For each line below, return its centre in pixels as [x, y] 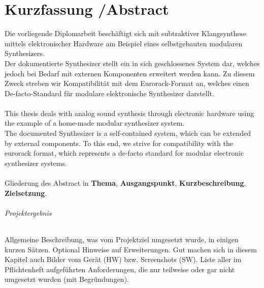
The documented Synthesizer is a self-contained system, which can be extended [128, 133]
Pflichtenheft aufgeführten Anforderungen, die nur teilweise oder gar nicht [120, 269]
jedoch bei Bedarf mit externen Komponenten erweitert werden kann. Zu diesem [130, 73]
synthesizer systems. [36, 163]
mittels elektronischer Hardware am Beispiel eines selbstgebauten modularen [124, 43]
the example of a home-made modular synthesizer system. [95, 123]
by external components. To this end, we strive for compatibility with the [119, 143]
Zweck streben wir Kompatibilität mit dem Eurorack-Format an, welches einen [127, 83]
